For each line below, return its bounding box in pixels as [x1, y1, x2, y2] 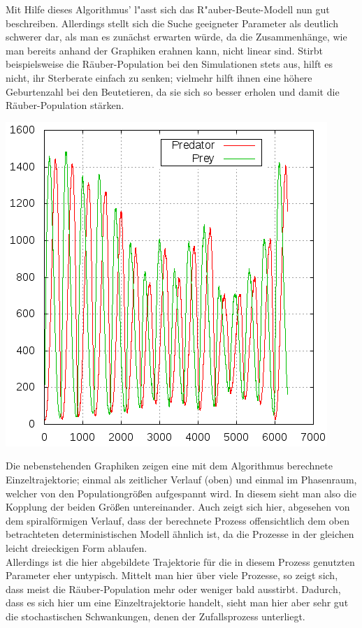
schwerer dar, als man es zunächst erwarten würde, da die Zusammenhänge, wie [6, 29, 347, 44]
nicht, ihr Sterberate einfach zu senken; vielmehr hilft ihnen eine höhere [6, 70, 312, 85]
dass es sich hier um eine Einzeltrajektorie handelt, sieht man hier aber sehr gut [6, 595, 349, 610]
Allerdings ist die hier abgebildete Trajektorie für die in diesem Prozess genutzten [6, 554, 355, 569]
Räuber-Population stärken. [6, 98, 124, 112]
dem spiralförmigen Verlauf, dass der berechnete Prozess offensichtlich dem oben [6, 513, 350, 527]
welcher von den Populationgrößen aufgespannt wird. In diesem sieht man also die [6, 485, 356, 500]
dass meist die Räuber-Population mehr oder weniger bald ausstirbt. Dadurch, [6, 581, 341, 596]
